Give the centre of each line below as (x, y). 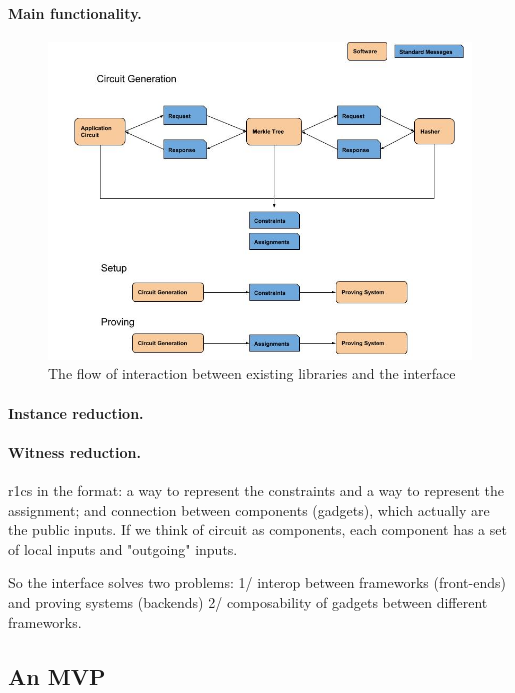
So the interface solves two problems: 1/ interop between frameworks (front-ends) (257, 582)
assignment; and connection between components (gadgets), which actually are (249, 509)
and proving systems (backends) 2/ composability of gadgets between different (248, 601)
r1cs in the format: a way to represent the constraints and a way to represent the (256, 489)
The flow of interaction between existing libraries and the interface (252, 373)
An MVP (57, 675)
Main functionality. (75, 12)
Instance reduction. (76, 412)
